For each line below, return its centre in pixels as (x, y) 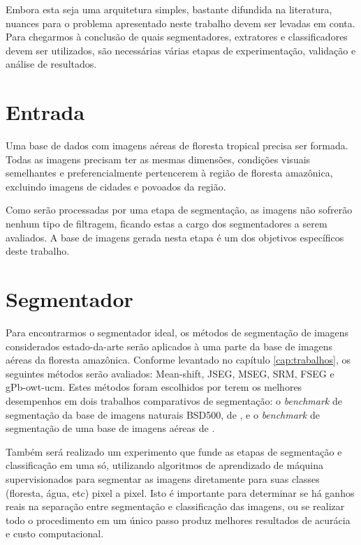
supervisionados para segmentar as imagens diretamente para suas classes (163, 478)
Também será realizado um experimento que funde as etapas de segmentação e (174, 451)
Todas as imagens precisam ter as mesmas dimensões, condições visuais (158, 159)
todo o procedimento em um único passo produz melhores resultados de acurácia (178, 520)
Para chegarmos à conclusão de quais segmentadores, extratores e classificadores (177, 37)
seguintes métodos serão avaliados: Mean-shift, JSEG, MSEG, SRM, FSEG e (170, 373)
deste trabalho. (38, 251)
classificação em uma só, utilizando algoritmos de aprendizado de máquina (164, 465)
